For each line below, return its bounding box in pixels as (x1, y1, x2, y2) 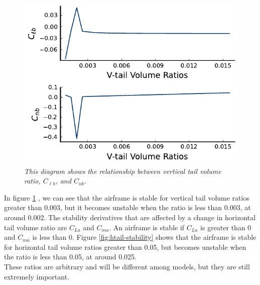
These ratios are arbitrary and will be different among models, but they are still (4, 261, 250, 271)
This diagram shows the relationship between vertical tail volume (24, 165, 221, 176)
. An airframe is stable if (109, 222, 185, 232)
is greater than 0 (200, 222, 251, 232)
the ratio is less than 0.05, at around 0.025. (4, 251, 137, 262)
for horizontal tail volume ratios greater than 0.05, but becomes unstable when (4, 241, 246, 252)
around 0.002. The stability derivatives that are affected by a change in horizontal (4, 212, 256, 222)
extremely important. (4, 271, 69, 281)
